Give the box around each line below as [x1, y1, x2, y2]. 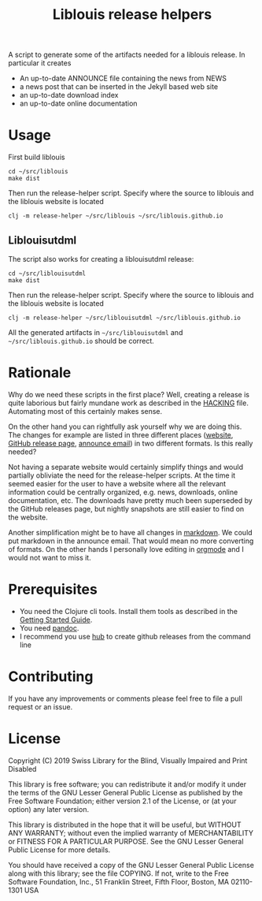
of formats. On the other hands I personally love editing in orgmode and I [8, 544, 244, 553]
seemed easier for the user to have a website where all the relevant [8, 478, 227, 488]
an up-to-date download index [19, 91, 119, 100]
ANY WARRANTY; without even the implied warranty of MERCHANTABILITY [8, 828, 254, 837]
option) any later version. [8, 804, 89, 814]
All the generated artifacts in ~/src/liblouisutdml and [8, 327, 183, 337]
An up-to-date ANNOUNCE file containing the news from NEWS [19, 73, 227, 84]
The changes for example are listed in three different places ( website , [8, 430, 234, 439]
